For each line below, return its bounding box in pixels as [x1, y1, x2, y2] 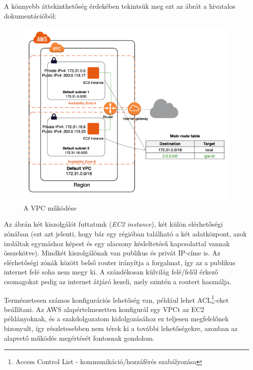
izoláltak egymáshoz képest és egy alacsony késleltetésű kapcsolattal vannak [4, 238, 230, 248]
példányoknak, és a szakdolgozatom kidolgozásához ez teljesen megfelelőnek [4, 313, 229, 324]
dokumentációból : [4, 10, 56, 20]
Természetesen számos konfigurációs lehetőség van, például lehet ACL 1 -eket [4, 293, 229, 305]
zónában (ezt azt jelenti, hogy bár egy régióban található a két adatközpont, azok [4, 229, 247, 238]
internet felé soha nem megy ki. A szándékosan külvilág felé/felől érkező [4, 267, 218, 277]
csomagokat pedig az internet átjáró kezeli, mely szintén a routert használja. [4, 276, 232, 286]
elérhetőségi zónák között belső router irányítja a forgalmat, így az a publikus [4, 257, 235, 267]
